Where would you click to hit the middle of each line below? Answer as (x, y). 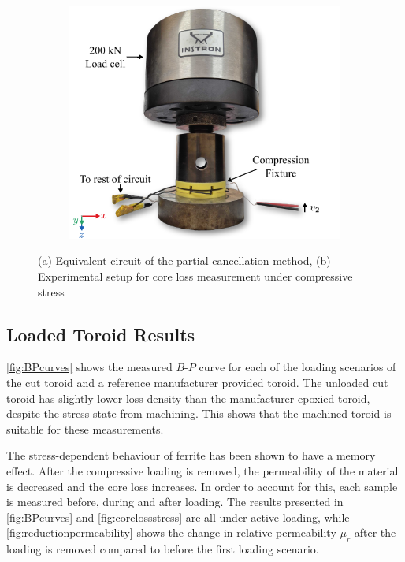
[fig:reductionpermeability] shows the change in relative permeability (171, 532)
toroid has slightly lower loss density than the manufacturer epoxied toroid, (188, 398)
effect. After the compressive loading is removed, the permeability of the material (202, 470)
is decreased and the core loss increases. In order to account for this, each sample (202, 486)
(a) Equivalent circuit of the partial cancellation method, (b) (184, 261)
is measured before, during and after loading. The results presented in (175, 502)
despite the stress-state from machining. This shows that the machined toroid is (199, 413)
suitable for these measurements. (85, 428)
